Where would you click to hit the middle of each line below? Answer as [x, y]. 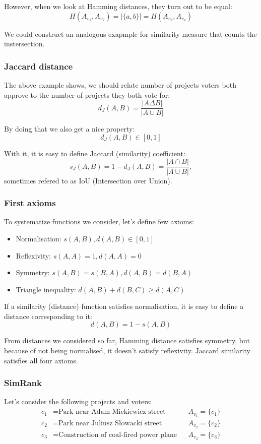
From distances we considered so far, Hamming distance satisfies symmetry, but [127, 340]
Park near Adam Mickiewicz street [112, 412]
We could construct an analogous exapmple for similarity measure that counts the [130, 34]
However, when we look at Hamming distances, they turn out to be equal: [118, 6]
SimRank [23, 383]
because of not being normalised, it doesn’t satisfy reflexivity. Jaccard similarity [127, 351]
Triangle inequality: [46, 289]
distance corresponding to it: [48, 316]
